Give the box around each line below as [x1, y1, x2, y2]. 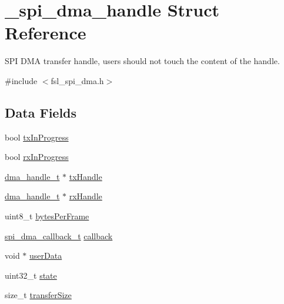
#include [5, 74, 38, 86]
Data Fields [5, 103, 77, 121]
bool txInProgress [5, 131, 69, 143]
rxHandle [69, 190, 102, 202]
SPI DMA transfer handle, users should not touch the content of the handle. [5, 55, 280, 67]
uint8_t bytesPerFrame [5, 210, 89, 222]
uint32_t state [5, 269, 57, 281]
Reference [5, 21, 86, 45]
